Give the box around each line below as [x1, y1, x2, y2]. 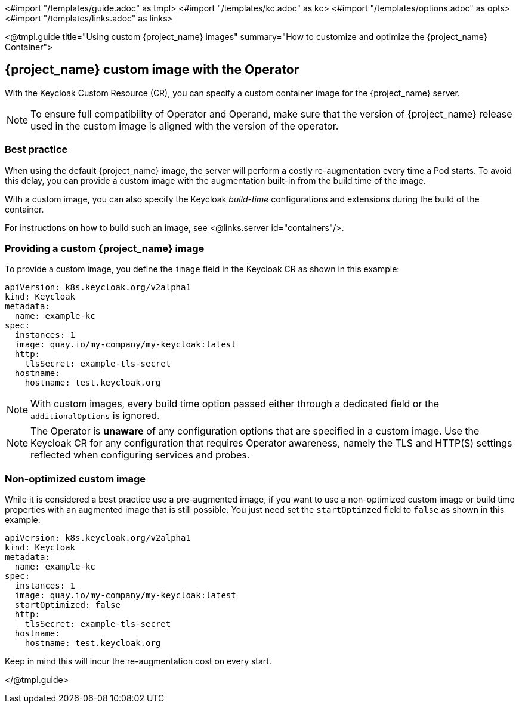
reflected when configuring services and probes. [30, 449, 250, 461]
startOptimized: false [14, 600, 121, 610]
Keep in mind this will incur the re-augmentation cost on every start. [5, 656, 271, 667]
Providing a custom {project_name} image [5, 242, 205, 254]
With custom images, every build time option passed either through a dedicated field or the [30, 398, 439, 410]
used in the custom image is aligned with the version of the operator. [30, 119, 339, 132]
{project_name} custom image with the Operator [5, 62, 299, 78]
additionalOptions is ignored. [30, 410, 160, 422]
